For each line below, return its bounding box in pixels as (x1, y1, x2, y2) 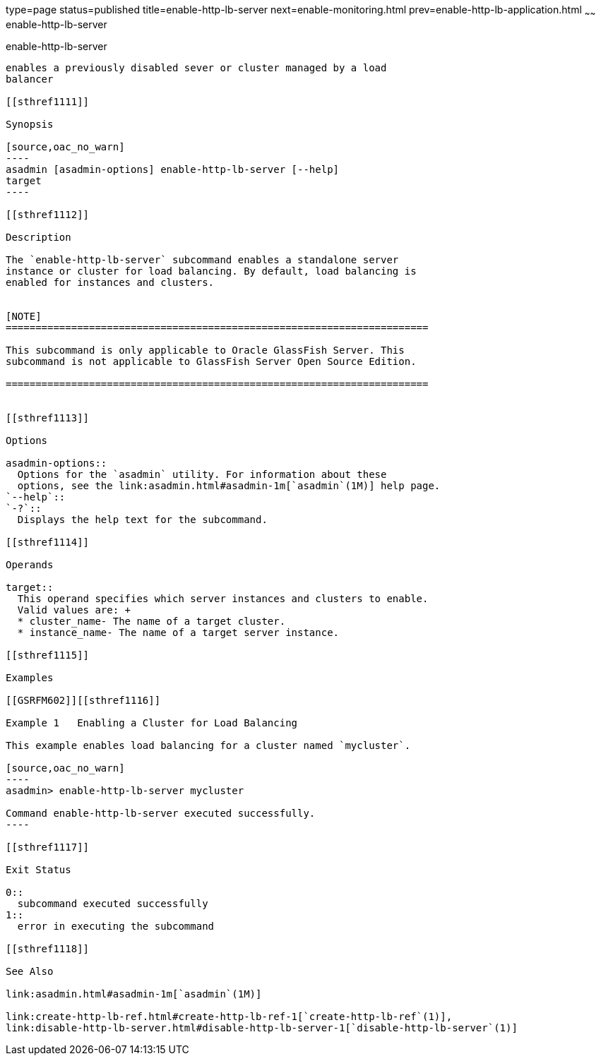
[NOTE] (6, 310, 42, 322)
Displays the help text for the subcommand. (17, 513, 268, 525)
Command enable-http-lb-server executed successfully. (6, 807, 316, 819)
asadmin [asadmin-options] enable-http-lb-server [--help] (6, 163, 340, 175)
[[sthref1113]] (6, 412, 90, 424)
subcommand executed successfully (17, 897, 208, 909)
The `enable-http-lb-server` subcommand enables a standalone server (6, 253, 399, 265)
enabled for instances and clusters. (6, 276, 215, 288)
